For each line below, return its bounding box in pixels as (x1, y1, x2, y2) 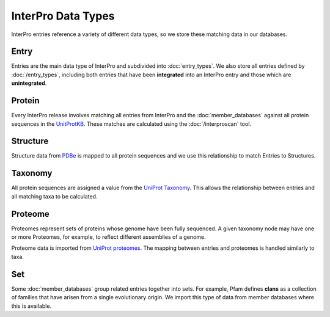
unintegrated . (11, 79, 47, 87)
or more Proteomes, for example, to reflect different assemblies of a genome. (11, 233, 206, 241)
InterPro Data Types (11, 9, 116, 23)
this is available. (11, 302, 52, 310)
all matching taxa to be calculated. (11, 192, 98, 200)
